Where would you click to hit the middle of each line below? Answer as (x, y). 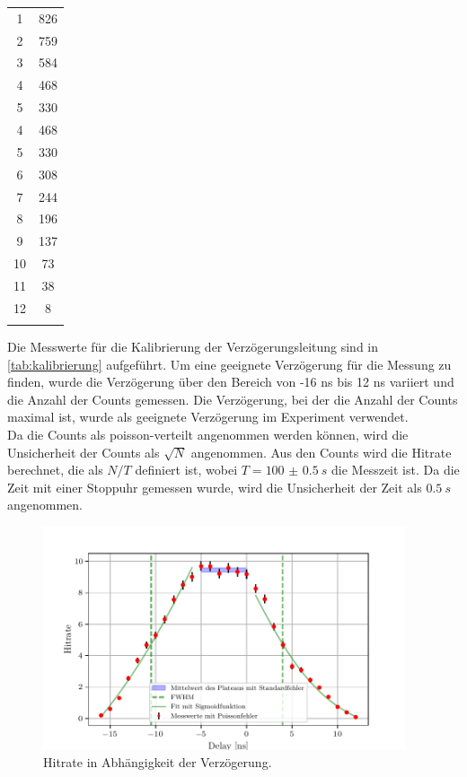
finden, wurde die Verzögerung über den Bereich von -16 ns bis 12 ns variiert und (231, 382)
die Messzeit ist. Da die (396, 470)
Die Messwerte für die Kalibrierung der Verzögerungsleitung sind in (193, 347)
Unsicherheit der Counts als (84, 452)
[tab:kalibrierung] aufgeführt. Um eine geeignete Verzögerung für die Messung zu (229, 364)
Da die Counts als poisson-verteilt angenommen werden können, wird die (208, 435)
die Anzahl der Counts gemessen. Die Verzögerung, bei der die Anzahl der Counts (233, 399)
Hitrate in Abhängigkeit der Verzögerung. (158, 762)
